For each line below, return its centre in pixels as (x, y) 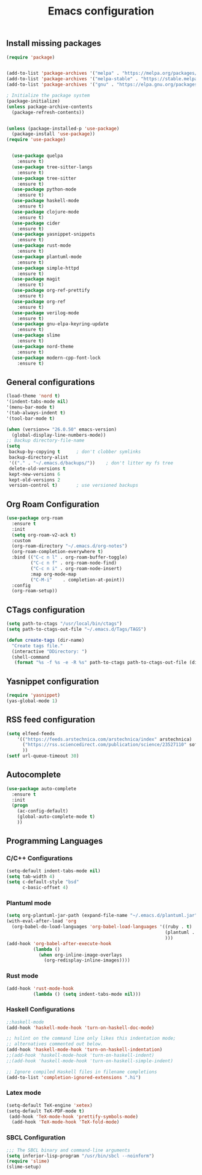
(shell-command (31, 657)
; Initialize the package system (48, 96)
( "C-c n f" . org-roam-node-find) (74, 563)
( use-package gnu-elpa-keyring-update (60, 324)
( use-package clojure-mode (45, 212)
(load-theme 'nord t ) (33, 396)
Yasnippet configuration (53, 681)
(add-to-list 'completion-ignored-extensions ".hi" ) (74, 1077)
